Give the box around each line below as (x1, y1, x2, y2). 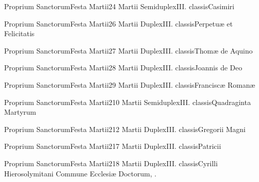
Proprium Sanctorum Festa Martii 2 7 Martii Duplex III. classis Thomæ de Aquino (4, 45, 253, 56)
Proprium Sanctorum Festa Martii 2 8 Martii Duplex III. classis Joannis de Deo (4, 62, 242, 73)
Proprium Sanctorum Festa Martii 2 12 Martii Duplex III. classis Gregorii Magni (4, 123, 246, 134)
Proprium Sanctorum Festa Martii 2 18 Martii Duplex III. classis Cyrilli (4, 158, 218, 168)
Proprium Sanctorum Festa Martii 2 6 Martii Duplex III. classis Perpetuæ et (4, 18, 233, 29)
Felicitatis (4, 28, 35, 39)
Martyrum (4, 107, 36, 117)
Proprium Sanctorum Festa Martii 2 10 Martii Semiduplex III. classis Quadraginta (4, 96, 251, 107)
